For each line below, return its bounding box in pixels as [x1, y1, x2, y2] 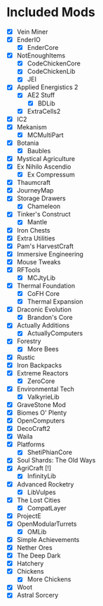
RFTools [16, 265, 41, 274]
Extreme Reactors [16, 368, 69, 377]
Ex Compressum [27, 170, 75, 179]
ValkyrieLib [27, 392, 60, 401]
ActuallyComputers [27, 329, 83, 337]
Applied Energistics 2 [16, 83, 78, 91]
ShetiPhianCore [27, 448, 73, 457]
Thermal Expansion [27, 297, 83, 306]
